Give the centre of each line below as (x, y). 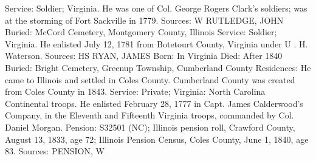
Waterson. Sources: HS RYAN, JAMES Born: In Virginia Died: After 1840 (144, 56)
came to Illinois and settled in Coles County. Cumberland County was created (150, 79)
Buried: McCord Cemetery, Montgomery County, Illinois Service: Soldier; (141, 32)
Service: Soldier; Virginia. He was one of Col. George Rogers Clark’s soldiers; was (156, 8)
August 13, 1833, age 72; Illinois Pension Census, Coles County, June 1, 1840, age (157, 139)
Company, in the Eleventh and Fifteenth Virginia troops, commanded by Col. (149, 115)
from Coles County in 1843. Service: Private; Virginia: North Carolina (135, 91)
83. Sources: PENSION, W (55, 151)
